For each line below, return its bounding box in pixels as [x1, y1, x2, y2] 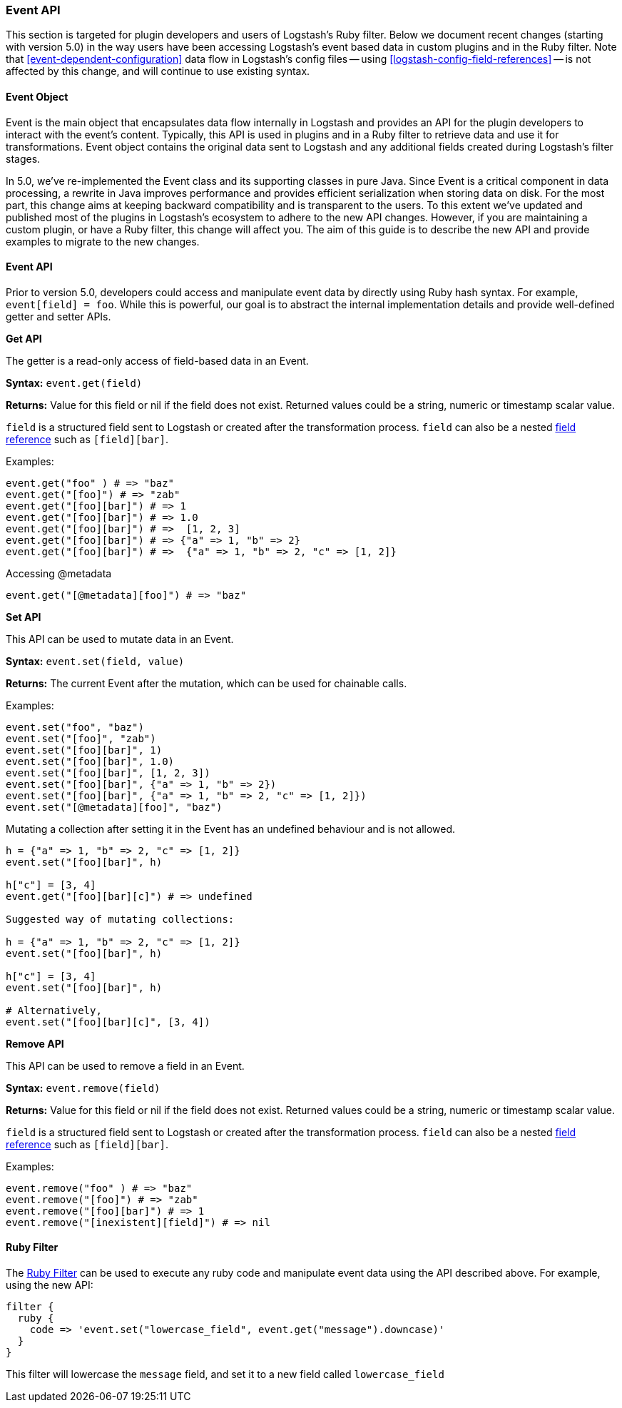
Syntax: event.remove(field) [6, 1081, 160, 1094]
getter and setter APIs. [6, 310, 111, 323]
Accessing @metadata [6, 567, 112, 579]
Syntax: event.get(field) [6, 376, 143, 389]
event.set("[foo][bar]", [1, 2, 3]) [6, 766, 210, 779]
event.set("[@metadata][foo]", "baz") [6, 801, 223, 813]
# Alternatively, [6, 1004, 102, 1016]
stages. [6, 152, 41, 165]
